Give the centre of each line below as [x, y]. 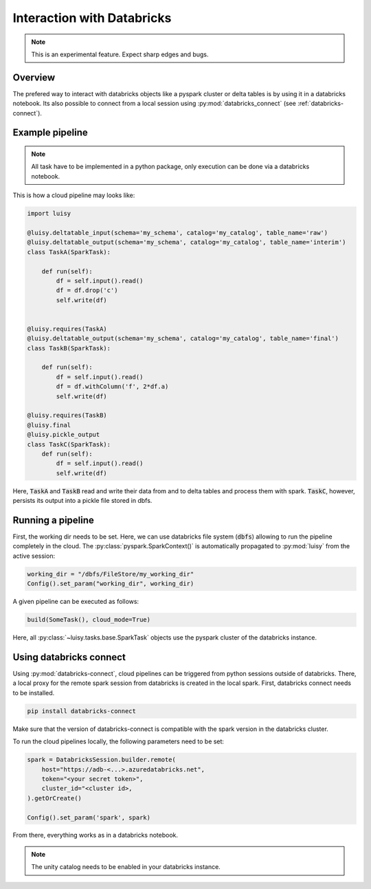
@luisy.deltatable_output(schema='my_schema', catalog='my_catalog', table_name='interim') [187, 243]
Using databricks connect [69, 657]
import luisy [49, 214]
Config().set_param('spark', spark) [89, 817]
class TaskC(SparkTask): [69, 444]
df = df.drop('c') [87, 291]
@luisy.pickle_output [64, 435]
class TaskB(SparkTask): [69, 348]
